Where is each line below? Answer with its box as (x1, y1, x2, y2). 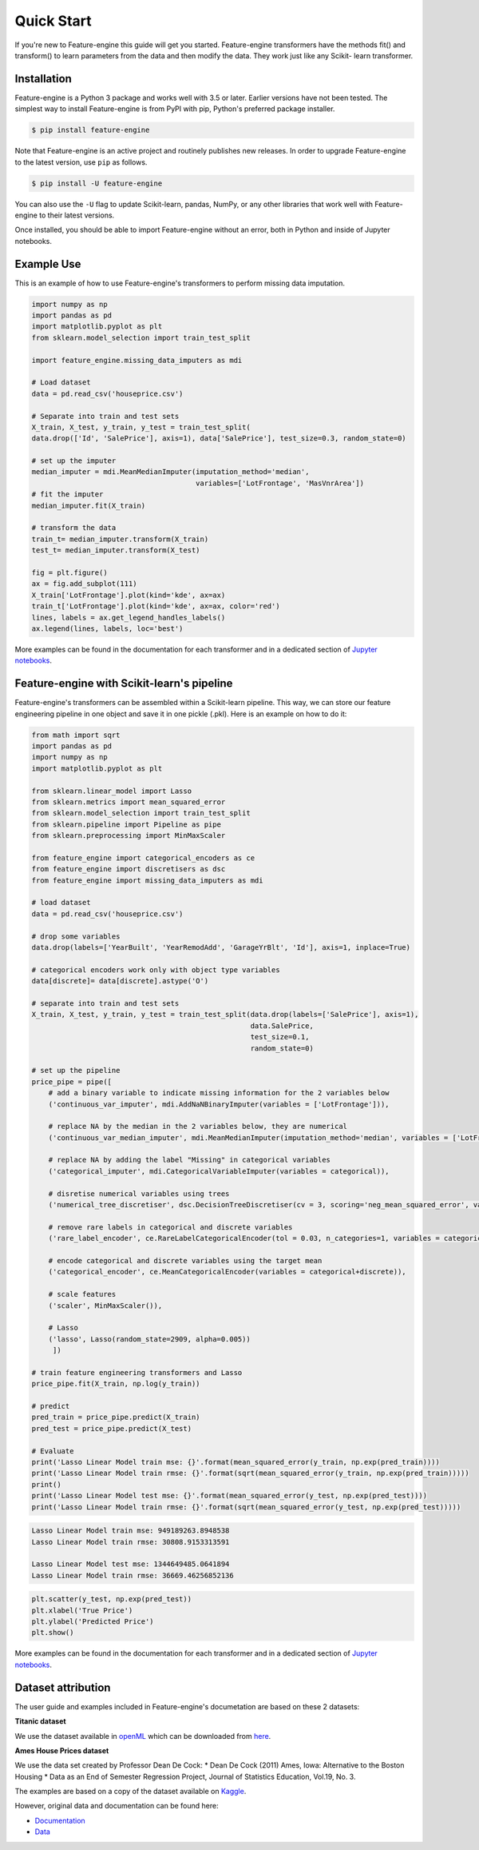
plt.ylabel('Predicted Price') (31, 1617, 155, 1626)
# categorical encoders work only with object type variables (31, 965, 280, 975)
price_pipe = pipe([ (31, 1077, 112, 1086)
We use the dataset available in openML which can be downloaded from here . (14, 1731, 271, 1740)
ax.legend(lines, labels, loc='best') (31, 624, 184, 633)
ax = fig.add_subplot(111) (31, 580, 137, 588)
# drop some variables (31, 931, 121, 941)
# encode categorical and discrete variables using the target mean (48, 1256, 323, 1265)
